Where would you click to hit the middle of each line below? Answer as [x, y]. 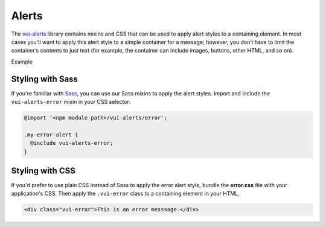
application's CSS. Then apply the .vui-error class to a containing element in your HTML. [125, 194]
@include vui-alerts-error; [72, 143]
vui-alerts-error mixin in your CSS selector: [71, 102]
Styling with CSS [43, 171]
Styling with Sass [45, 79]
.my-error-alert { [51, 135]
